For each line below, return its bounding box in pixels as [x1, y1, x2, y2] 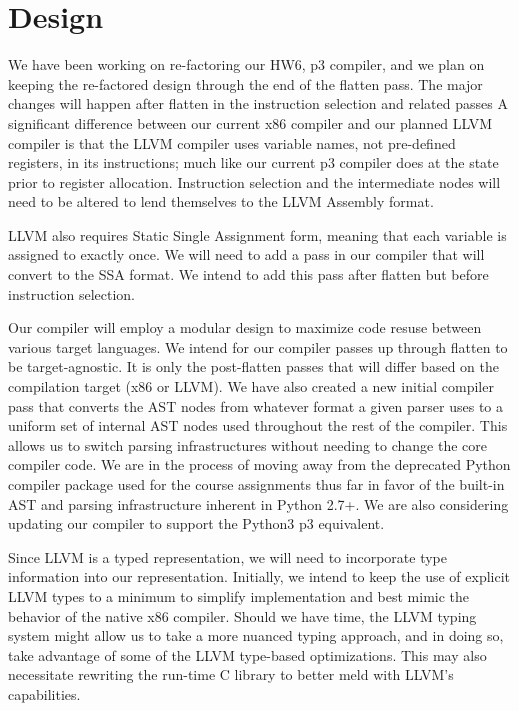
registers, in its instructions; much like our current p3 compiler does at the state [8, 152, 499, 173]
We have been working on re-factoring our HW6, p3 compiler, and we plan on [8, 54, 485, 75]
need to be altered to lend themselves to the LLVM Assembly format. [8, 191, 434, 212]
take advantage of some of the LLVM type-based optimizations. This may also [8, 644, 487, 665]
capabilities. [8, 683, 81, 704]
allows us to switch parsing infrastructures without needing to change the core [8, 434, 487, 455]
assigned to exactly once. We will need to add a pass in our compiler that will [8, 244, 485, 265]
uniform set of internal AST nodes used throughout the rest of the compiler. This [8, 415, 508, 436]
